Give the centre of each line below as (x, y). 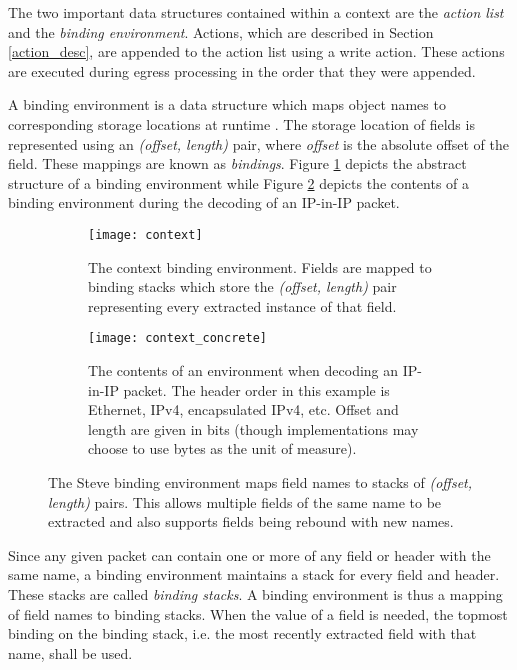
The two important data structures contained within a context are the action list (256, 12)
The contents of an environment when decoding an (243, 370)
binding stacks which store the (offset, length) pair (242, 286)
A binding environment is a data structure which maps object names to (227, 104)
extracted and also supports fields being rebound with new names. (251, 521)
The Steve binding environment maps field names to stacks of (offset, (260, 482)
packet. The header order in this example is (256, 389)
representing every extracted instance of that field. (242, 305)
